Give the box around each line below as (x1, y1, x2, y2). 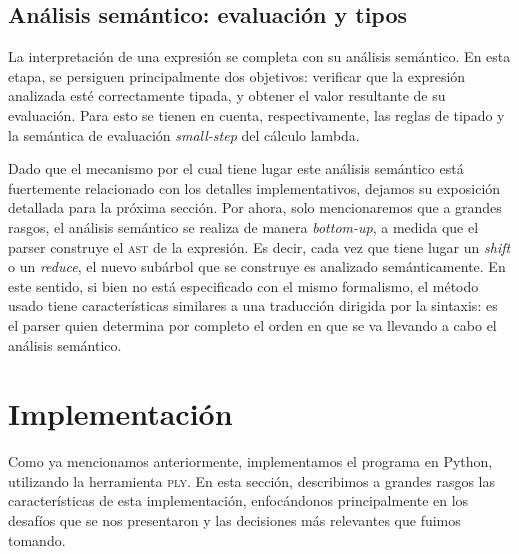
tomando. (8, 529, 66, 550)
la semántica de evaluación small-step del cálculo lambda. (8, 124, 360, 145)
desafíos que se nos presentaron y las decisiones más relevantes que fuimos (8, 510, 461, 531)
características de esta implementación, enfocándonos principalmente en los (8, 490, 469, 511)
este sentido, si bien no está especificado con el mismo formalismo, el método (8, 275, 479, 296)
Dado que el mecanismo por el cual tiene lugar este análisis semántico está (8, 158, 464, 179)
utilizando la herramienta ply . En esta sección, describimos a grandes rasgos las (8, 470, 495, 491)
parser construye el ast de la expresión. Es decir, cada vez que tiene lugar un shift (8, 236, 511, 257)
